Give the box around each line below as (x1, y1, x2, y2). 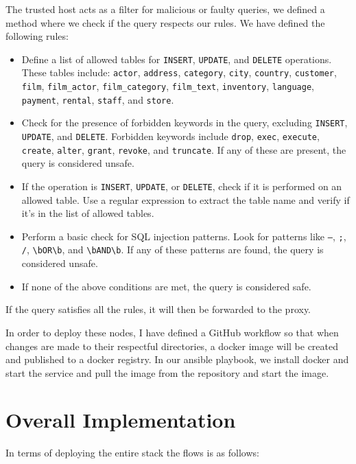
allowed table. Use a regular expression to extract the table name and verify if (21, 192, 350, 207)
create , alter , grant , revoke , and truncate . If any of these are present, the (21, 142, 346, 156)
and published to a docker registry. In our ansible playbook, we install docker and (5, 352, 349, 367)
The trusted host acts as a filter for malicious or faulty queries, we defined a (5, 2, 325, 16)
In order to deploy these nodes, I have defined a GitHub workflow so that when (5, 325, 339, 339)
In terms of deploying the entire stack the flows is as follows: (5, 445, 259, 460)
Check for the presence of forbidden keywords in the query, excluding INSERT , (21, 115, 348, 130)
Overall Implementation (5, 406, 236, 434)
